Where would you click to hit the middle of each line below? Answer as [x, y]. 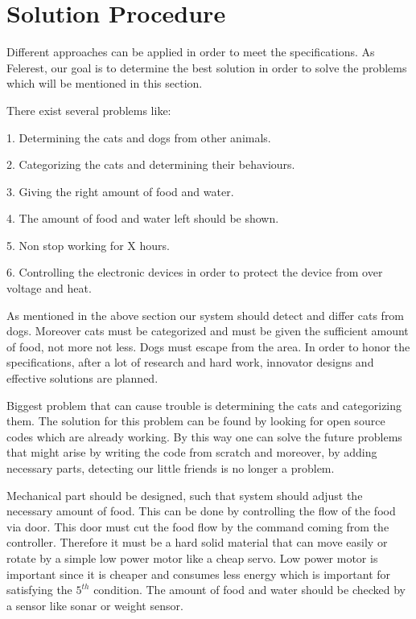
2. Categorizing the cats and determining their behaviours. [151, 164]
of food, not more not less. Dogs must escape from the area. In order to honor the [208, 346]
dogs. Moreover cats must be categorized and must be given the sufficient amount [208, 331]
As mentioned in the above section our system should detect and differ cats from [206, 315]
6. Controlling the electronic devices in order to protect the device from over [195, 272]
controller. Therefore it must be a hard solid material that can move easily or [197, 542]
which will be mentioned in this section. [105, 83]
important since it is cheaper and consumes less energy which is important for [199, 574]
